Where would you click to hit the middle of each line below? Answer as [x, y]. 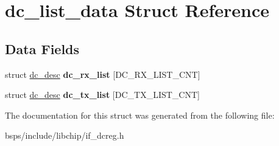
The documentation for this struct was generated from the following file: [140, 115]
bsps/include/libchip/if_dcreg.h [65, 135]
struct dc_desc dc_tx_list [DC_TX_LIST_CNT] [102, 95]
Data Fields [42, 48]
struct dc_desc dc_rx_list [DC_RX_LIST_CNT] [103, 74]
